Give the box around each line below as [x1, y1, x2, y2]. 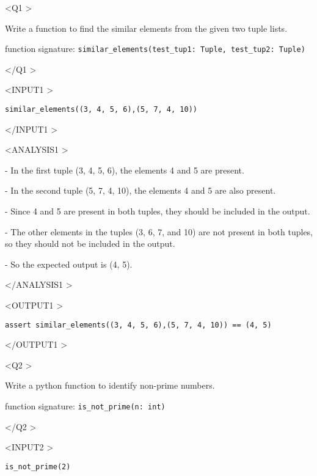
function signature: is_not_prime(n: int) [5, 400, 166, 412]
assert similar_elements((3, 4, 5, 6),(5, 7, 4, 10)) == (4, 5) [5, 320, 272, 329]
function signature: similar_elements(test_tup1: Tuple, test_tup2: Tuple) [5, 42, 305, 55]
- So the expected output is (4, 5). [5, 257, 133, 270]
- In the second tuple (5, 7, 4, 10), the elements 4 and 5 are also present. [5, 184, 276, 197]
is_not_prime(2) [5, 462, 71, 471]
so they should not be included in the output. [5, 237, 175, 250]
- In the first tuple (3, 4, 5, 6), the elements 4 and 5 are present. [5, 163, 244, 176]
